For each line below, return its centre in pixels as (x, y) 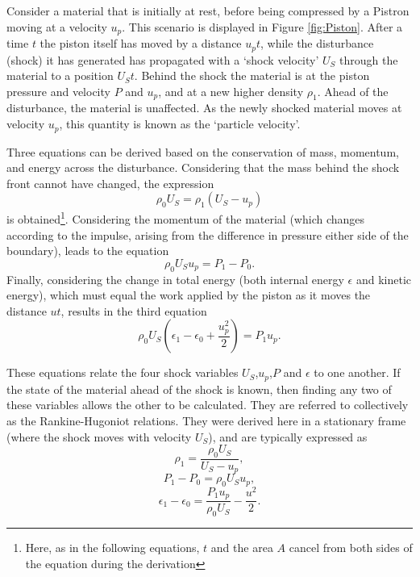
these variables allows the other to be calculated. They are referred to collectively (208, 405)
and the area (242, 548)
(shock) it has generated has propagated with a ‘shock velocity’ (163, 59)
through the (369, 59)
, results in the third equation (134, 310)
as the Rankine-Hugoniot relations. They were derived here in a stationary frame (206, 420)
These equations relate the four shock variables (123, 372)
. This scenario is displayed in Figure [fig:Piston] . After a (262, 26)
